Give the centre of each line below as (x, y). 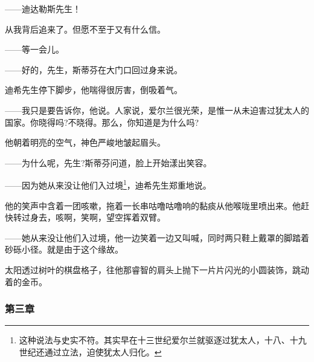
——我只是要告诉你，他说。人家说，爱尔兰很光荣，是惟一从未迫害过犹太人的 (157, 110)
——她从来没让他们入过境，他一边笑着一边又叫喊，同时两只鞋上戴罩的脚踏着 (157, 237)
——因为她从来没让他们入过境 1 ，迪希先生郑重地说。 (108, 184)
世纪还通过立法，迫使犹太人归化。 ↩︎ (90, 351)
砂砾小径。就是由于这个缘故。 (64, 249)
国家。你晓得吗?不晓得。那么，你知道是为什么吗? (102, 122)
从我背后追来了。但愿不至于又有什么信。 (85, 29)
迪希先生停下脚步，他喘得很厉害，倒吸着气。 (94, 90)
